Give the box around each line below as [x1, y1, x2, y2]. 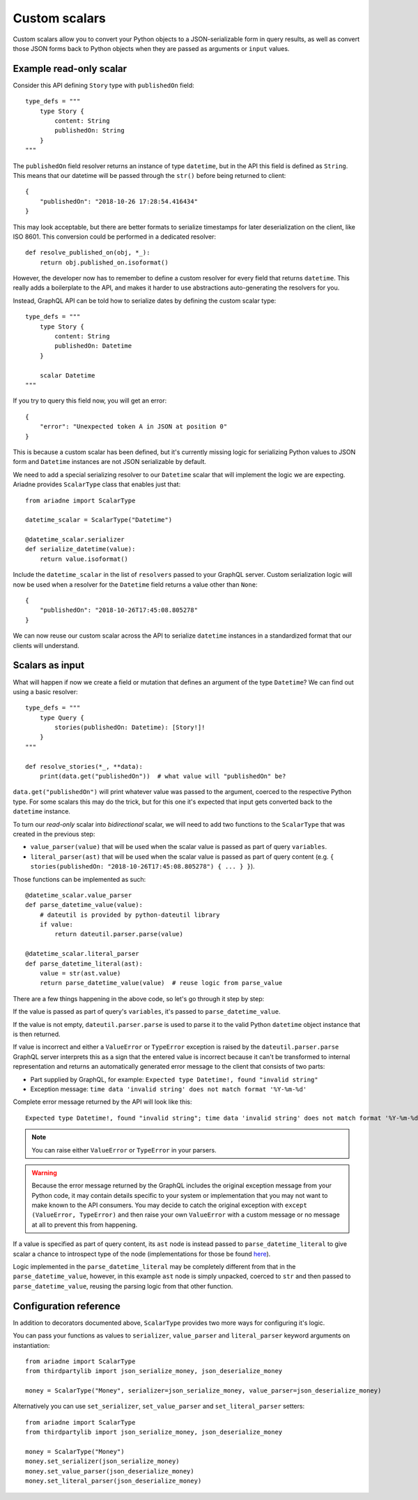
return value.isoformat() [39, 555, 129, 563]
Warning [31, 1169, 57, 1177]
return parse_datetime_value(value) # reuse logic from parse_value [39, 979, 283, 987]
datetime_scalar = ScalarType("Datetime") [25, 516, 173, 524]
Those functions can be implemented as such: [13, 875, 146, 883]
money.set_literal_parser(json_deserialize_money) [25, 1477, 202, 1485]
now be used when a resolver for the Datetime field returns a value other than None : [13, 580, 258, 589]
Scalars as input [13, 659, 85, 671]
